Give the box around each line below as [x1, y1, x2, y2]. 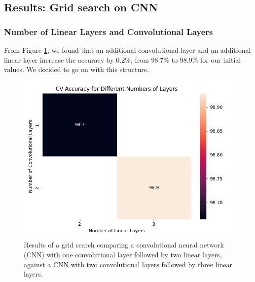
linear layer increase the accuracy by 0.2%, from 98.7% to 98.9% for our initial [4, 54, 241, 65]
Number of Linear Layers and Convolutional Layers [4, 25, 213, 37]
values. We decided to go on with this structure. [4, 64, 149, 74]
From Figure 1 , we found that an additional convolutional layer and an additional [4, 45, 251, 55]
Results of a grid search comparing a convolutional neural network [24, 240, 224, 250]
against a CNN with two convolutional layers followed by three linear [24, 259, 232, 269]
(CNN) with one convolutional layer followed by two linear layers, [24, 249, 222, 259]
